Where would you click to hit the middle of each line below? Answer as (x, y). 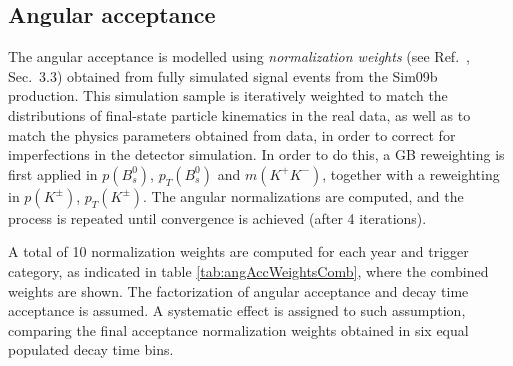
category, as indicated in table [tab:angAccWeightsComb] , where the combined (248, 270)
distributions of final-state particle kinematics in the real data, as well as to (239, 114)
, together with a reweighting (411, 173)
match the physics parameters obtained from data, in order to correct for (232, 134)
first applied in (53, 173)
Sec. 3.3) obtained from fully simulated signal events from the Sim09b (223, 75)
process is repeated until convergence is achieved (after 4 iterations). (217, 217)
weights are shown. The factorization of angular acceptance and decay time (238, 290)
